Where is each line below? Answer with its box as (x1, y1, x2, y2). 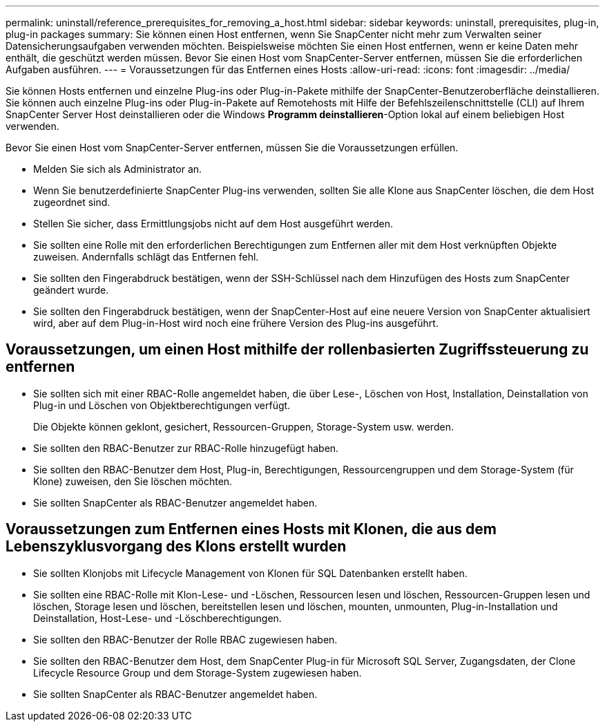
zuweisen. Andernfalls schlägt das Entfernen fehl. (33, 251, 259, 263)
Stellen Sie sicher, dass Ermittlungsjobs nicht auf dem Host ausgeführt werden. (33, 218, 394, 229)
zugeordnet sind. (33, 196, 111, 208)
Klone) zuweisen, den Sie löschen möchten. (33, 475, 233, 487)
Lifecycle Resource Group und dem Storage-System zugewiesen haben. (33, 666, 362, 679)
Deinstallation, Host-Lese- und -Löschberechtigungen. (33, 612, 282, 624)
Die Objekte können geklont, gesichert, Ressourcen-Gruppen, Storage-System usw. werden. (33, 420, 454, 433)
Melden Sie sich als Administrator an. (33, 163, 202, 175)
